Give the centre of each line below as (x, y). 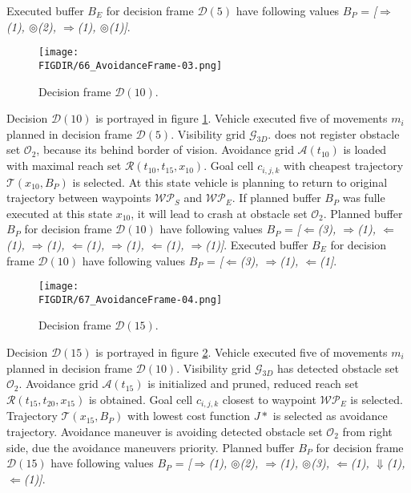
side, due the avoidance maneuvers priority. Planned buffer (151, 447)
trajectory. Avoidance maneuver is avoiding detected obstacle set (165, 432)
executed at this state (59, 213)
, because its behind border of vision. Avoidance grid (165, 150)
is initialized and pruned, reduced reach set (253, 384)
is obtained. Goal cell (141, 399)
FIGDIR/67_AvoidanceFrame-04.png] (131, 299)
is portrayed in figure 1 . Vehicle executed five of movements (242, 118)
